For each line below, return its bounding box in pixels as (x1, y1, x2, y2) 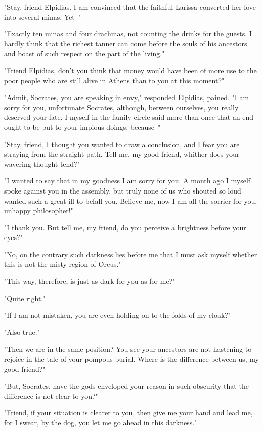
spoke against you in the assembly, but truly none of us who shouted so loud (4, 185, 241, 196)
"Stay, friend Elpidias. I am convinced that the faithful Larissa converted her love (4, 2, 256, 12)
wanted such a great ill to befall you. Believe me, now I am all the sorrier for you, (4, 195, 257, 206)
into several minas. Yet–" (4, 11, 81, 22)
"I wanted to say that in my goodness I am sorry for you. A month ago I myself (4, 175, 251, 186)
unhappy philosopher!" (4, 205, 73, 216)
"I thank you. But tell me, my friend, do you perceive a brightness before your (4, 222, 246, 232)
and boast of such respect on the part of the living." (4, 48, 165, 59)
